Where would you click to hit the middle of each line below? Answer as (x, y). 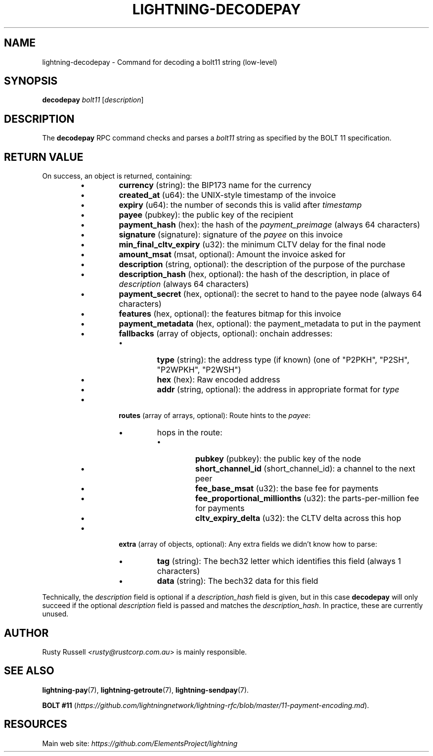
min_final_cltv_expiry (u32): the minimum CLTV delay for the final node (252, 245)
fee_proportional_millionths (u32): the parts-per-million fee (307, 498)
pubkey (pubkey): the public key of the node (278, 459)
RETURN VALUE (44, 157)
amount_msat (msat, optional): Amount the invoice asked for (232, 255)
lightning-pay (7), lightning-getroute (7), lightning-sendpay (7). (146, 690)
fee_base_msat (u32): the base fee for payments (287, 489)
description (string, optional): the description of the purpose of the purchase (262, 264)
